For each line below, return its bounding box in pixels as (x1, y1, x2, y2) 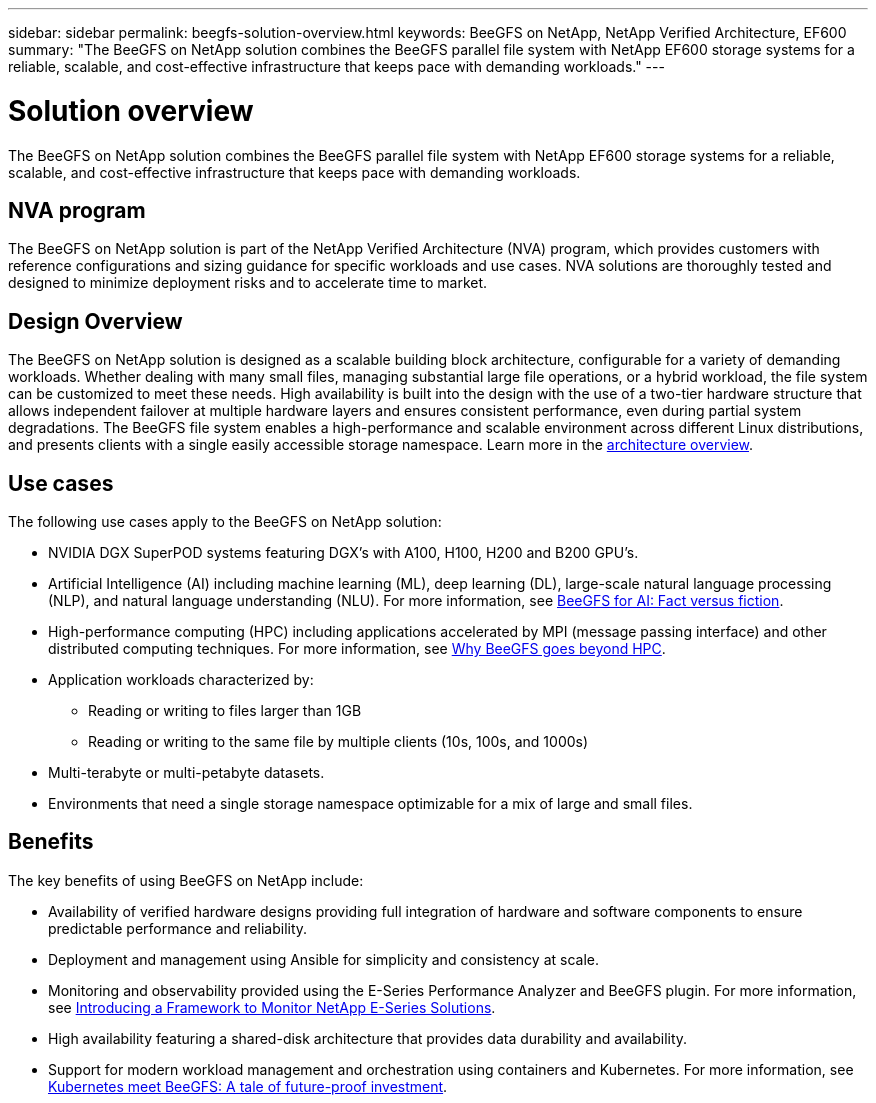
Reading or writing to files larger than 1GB (88, 702, 362, 720)
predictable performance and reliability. (48, 919, 308, 937)
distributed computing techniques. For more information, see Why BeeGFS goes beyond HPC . (48, 640, 666, 658)
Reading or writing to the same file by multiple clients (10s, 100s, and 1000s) (88, 733, 589, 751)
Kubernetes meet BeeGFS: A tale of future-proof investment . (48, 1077, 448, 1095)
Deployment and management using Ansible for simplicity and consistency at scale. (48, 950, 599, 968)
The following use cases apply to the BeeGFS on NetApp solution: (8, 513, 442, 531)
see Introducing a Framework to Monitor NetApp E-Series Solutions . (48, 998, 496, 1016)
